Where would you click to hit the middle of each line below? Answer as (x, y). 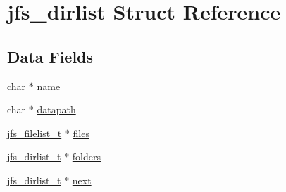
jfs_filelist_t (35, 133)
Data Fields (50, 56)
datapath (56, 109)
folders (86, 156)
